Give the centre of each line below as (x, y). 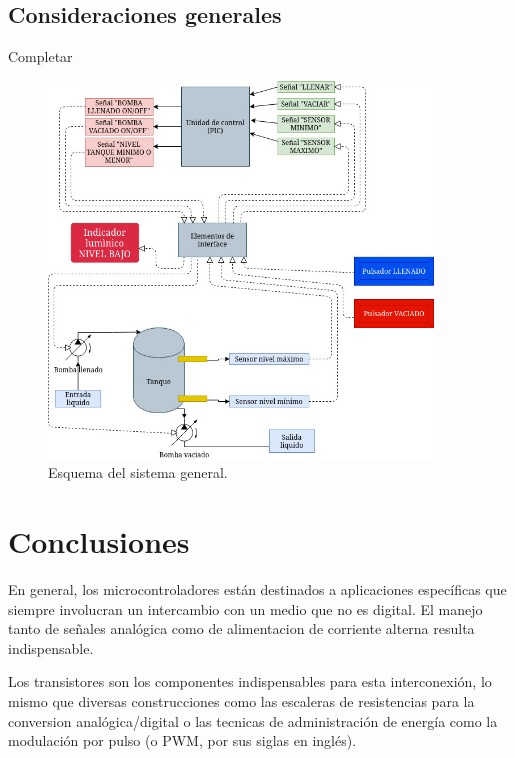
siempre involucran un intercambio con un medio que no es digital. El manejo (245, 608)
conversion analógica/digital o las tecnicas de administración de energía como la (253, 720)
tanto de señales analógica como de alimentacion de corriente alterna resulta (241, 628)
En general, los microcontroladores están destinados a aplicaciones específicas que (257, 589)
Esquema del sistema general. (138, 472)
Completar (40, 56)
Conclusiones (99, 541)
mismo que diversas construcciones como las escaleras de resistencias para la (241, 701)
